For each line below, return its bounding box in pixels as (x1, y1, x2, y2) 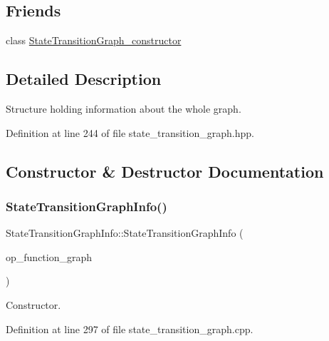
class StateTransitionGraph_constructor (6, 33, 182, 48)
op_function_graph (6, 249, 93, 264)
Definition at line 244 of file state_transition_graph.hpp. (6, 125, 254, 140)
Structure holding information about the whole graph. (6, 101, 241, 116)
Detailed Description (6, 68, 162, 90)
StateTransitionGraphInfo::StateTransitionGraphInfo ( (6, 225, 244, 240)
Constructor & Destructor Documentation (6, 160, 324, 182)
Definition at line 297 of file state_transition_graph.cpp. (6, 321, 254, 336)
